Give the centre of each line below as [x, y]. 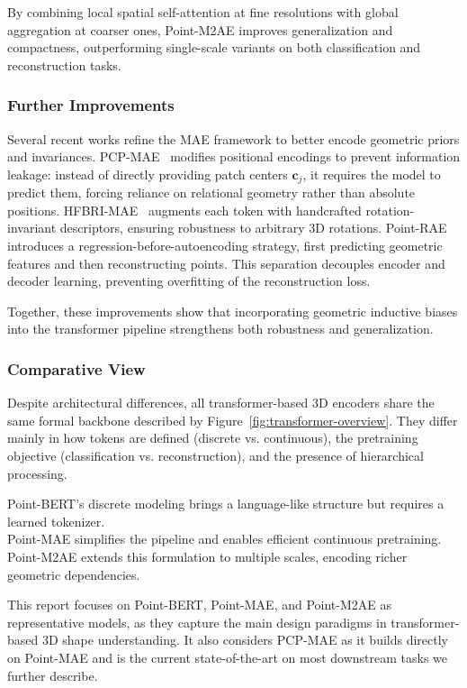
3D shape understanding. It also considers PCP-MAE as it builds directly [245, 640]
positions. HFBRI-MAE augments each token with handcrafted [184, 210]
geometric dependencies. [74, 574]
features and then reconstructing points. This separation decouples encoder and [226, 263]
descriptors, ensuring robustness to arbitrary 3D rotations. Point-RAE [253, 228]
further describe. [53, 675]
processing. [37, 473]
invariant [32, 228]
